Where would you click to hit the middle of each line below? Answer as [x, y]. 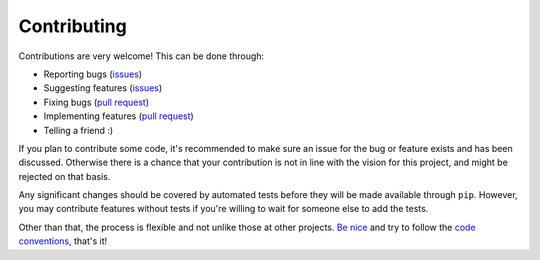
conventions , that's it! [63, 241]
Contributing [72, 26]
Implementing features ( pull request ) [118, 116]
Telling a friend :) [78, 130]
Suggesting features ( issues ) [103, 88]
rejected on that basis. [64, 176]
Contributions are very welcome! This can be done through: [141, 56]
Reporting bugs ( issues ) [93, 74]
